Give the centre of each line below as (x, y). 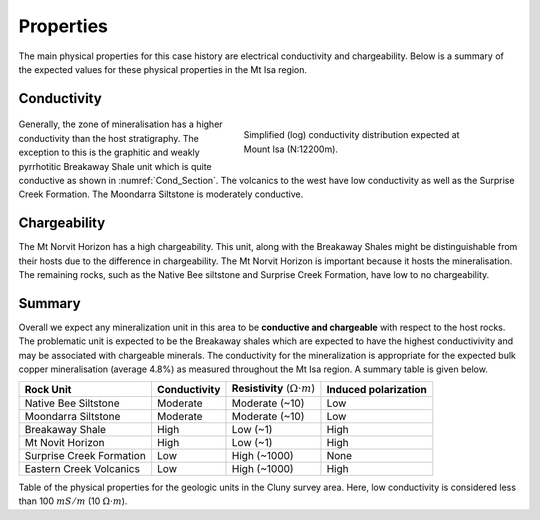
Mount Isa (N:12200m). (291, 149)
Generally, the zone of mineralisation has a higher (121, 124)
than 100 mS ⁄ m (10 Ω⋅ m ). (73, 501)
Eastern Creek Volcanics (82, 468)
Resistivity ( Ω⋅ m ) (273, 388)
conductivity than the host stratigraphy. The (109, 138)
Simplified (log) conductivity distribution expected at (351, 135)
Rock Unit (48, 389)
